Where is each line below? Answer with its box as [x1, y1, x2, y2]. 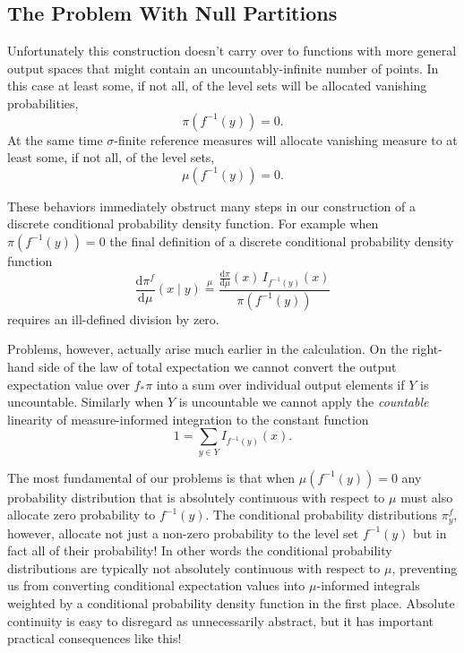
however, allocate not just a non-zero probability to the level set [7, 523, 359, 542]
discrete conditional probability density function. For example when [7, 214, 379, 233]
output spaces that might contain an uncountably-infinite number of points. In [7, 58, 439, 77]
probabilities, [7, 93, 79, 112]
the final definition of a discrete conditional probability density [109, 231, 454, 250]
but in [413, 523, 447, 542]
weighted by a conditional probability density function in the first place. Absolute [7, 594, 455, 613]
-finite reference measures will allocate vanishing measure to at [114, 130, 458, 149]
